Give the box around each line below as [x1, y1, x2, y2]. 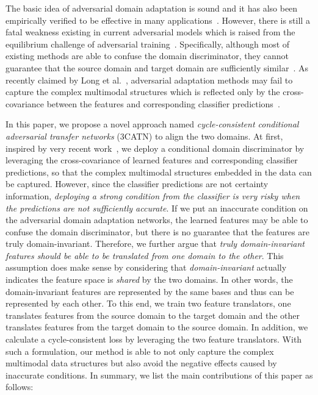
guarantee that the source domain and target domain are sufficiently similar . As [5, 61, 308, 74]
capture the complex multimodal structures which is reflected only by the [5, 85, 280, 98]
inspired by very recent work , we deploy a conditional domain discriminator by [5, 141, 305, 154]
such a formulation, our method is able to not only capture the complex [5, 344, 274, 357]
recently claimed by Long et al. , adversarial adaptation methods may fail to [5, 73, 293, 86]
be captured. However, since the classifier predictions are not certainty [5, 177, 269, 190]
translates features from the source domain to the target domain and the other [5, 308, 300, 321]
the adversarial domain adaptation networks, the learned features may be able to [5, 213, 308, 226]
